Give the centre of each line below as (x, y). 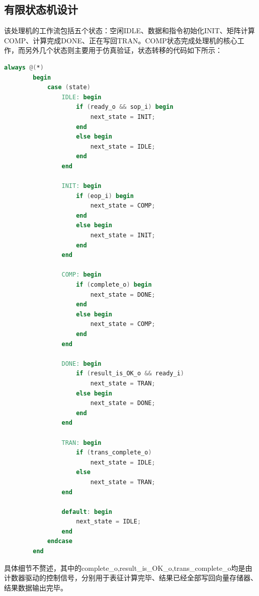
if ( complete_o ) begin (114, 285)
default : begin (87, 512)
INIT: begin (81, 186)
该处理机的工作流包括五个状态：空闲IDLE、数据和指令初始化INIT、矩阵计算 (129, 30)
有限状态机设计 (41, 9)
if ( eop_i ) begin (105, 196)
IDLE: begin (81, 97)
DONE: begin (81, 363)
